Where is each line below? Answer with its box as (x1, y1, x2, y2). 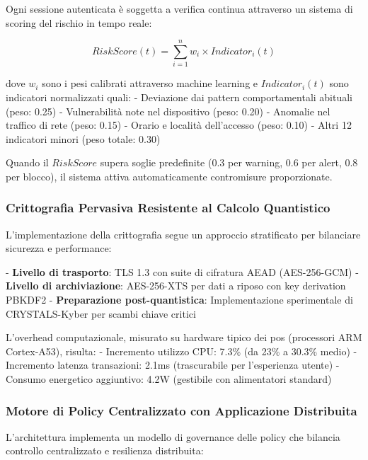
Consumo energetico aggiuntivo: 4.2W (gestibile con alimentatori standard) (6, 372, 332, 386)
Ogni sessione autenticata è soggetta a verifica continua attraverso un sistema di (6, 1, 353, 16)
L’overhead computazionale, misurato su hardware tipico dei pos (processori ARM (6, 330, 362, 345)
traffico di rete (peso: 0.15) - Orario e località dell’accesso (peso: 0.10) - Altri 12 (6, 117, 352, 132)
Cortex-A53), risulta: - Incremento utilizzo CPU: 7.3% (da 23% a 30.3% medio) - (6, 343, 357, 358)
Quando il (6, 155, 49, 170)
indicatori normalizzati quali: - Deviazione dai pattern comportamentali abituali (6, 89, 353, 104)
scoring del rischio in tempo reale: (6, 15, 152, 30)
